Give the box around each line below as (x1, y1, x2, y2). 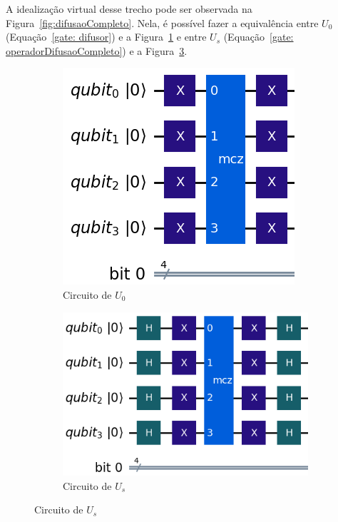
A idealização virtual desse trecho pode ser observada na (6, 1, 252, 16)
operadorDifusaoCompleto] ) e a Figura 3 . (6, 43, 188, 58)
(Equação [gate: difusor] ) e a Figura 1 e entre (6, 29, 207, 44)
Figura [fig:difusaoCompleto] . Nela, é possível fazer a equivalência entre (6, 15, 319, 30)
